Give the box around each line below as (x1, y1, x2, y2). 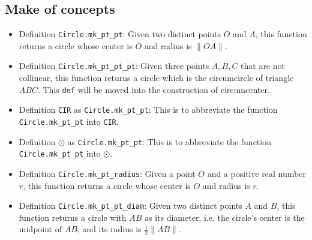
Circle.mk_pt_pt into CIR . (19, 115, 119, 128)
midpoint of (19, 223, 62, 235)
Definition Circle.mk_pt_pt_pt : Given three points (19, 59, 209, 72)
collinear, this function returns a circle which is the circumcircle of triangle (19, 71, 294, 84)
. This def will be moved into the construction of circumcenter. (37, 83, 270, 95)
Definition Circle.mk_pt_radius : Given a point (19, 167, 196, 179)
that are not (241, 59, 286, 72)
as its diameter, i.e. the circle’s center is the (144, 211, 305, 223)
